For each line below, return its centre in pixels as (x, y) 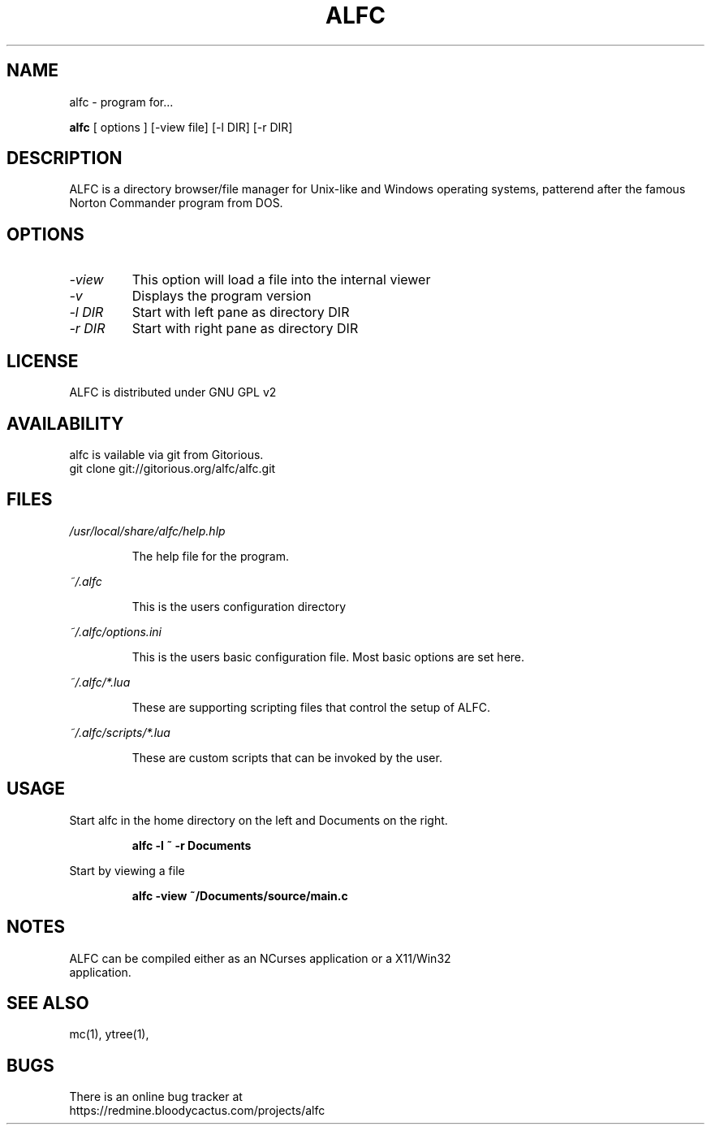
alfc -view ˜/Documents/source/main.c (240, 895)
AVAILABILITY (65, 423)
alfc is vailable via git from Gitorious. (166, 454)
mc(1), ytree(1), (109, 1034)
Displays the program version (222, 296)
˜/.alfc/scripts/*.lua (120, 732)
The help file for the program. (210, 556)
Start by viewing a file (127, 870)
